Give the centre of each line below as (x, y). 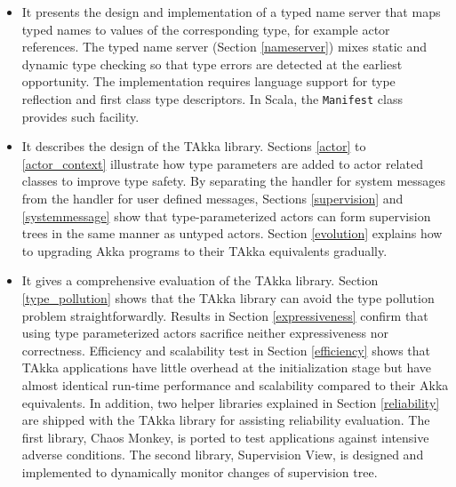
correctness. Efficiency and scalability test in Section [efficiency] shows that (226, 350)
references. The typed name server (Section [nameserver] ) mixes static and (224, 47)
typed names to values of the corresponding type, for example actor (206, 29)
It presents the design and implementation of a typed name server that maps (231, 12)
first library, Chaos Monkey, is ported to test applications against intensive (225, 437)
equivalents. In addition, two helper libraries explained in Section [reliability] (231, 402)
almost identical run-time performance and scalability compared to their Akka (235, 384)
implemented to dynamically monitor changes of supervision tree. (200, 471)
